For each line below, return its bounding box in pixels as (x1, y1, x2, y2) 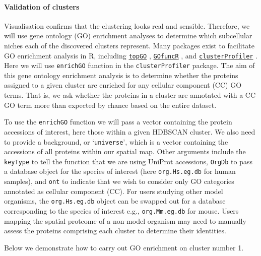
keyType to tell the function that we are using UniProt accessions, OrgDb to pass (4, 156, 253, 166)
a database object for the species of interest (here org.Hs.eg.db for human (4, 166, 236, 176)
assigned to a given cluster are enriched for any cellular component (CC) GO (4, 80, 242, 90)
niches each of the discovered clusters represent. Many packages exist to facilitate (4, 40, 254, 50)
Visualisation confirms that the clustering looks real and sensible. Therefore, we (4, 20, 250, 31)
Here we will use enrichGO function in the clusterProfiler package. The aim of (4, 60, 255, 71)
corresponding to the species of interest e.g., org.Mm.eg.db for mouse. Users (4, 205, 239, 216)
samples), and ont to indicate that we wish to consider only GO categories (4, 176, 234, 186)
